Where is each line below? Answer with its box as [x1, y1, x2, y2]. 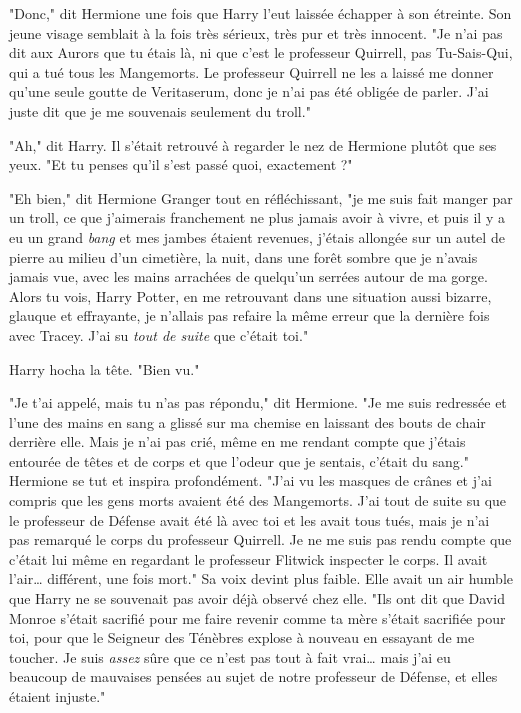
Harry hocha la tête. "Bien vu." [9, 358, 200, 379]
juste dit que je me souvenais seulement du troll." [9, 100, 311, 121]
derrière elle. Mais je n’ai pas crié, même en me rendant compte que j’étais [9, 431, 466, 452]
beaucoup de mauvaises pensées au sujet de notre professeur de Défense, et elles [9, 666, 498, 687]
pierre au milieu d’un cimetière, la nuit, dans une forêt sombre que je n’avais [9, 246, 478, 267]
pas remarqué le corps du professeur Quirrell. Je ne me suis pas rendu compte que [9, 529, 512, 550]
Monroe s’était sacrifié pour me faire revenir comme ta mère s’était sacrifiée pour [9, 607, 506, 628]
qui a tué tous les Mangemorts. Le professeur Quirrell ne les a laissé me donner [9, 61, 494, 82]
